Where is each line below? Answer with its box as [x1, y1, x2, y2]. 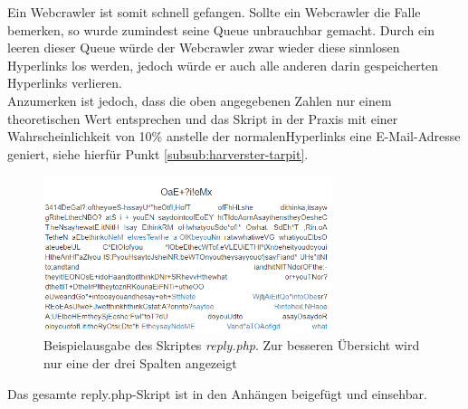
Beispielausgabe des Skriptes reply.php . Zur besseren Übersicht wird [43, 336, 420, 355]
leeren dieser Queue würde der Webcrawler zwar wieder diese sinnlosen [7, 38, 400, 57]
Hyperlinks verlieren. [7, 73, 122, 92]
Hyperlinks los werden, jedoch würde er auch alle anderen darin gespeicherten [7, 55, 439, 74]
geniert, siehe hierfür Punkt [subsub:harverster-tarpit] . [7, 144, 309, 163]
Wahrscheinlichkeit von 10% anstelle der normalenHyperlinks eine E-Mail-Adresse [7, 127, 461, 146]
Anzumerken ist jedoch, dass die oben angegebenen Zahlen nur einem [7, 90, 392, 109]
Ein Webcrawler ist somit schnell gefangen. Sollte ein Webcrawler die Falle [7, 3, 421, 21]
